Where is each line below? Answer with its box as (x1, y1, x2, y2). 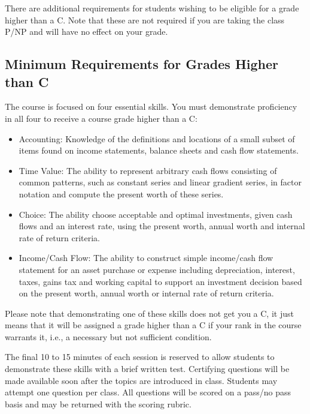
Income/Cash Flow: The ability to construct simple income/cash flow (19, 251, 273, 264)
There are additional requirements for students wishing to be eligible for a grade (5, 2, 299, 14)
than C (5, 72, 49, 91)
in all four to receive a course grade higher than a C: (5, 112, 197, 124)
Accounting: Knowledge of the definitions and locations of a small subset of (19, 132, 295, 145)
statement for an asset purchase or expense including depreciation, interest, (19, 263, 295, 275)
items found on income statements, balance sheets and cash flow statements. (19, 144, 299, 157)
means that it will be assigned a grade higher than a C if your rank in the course (5, 319, 302, 331)
